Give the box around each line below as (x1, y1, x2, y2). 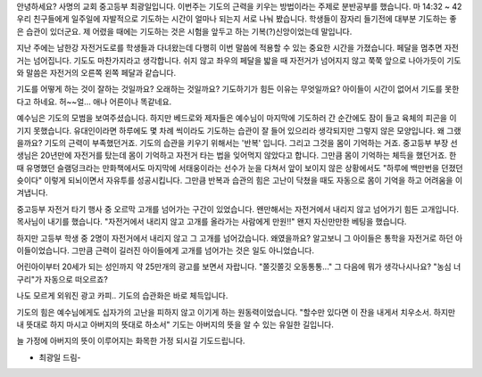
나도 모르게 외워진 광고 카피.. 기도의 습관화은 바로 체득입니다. (16, 291, 229, 301)
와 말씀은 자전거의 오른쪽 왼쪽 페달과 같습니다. (16, 67, 177, 78)
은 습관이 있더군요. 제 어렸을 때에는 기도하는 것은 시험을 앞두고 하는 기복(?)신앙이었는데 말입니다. (16, 26, 353, 37)
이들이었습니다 (16, 245, 68, 256)
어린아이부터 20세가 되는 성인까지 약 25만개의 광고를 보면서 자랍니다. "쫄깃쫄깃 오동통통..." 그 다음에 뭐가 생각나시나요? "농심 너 (16, 261, 461, 272)
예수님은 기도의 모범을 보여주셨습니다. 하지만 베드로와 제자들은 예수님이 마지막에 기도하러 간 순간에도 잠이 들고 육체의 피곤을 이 (16, 112, 457, 124)
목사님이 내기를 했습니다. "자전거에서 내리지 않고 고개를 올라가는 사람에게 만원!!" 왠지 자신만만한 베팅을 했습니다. (16, 217, 407, 227)
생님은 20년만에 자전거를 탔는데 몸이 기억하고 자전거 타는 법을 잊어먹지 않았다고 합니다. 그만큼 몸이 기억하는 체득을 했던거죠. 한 (16, 150, 457, 160)
